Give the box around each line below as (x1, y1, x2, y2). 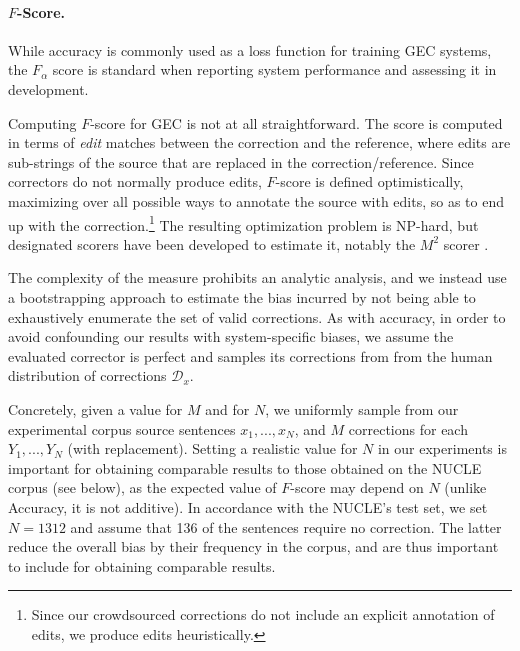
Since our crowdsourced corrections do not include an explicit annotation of (31, 604, 495, 625)
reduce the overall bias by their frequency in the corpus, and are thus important (8, 536, 499, 557)
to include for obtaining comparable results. (8, 555, 276, 576)
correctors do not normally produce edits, (8, 171, 262, 192)
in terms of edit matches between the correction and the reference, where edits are (8, 132, 511, 153)
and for (205, 398, 250, 419)
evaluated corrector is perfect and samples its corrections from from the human (8, 345, 493, 366)
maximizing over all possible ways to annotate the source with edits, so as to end (8, 190, 505, 211)
